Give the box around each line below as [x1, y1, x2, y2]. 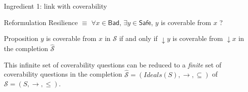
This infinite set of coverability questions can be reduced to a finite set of [4, 59, 222, 69]
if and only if [119, 33, 158, 43]
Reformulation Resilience [4, 17, 78, 27]
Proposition [4, 33, 38, 43]
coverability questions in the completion [4, 69, 122, 79]
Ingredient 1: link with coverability [4, 1, 107, 11]
